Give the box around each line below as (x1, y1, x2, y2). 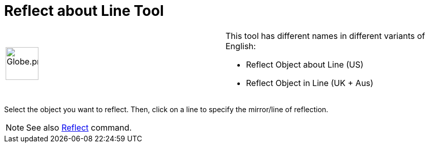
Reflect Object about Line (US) (246, 59, 364, 70)
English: (226, 40, 256, 51)
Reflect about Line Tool (4, 2, 164, 19)
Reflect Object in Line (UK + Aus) (246, 77, 374, 88)
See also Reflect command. (26, 122, 132, 133)
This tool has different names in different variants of (226, 30, 425, 41)
